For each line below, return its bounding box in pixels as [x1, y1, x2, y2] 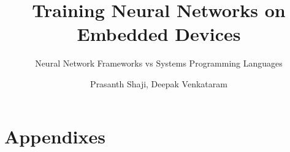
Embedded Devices [77, 21, 241, 46]
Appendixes [4, 123, 105, 148]
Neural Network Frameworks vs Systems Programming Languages [35, 57, 283, 70]
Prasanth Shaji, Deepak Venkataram [90, 77, 227, 90]
